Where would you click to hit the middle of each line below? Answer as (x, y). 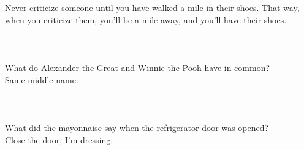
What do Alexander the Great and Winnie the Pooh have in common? (138, 67)
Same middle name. (42, 79)
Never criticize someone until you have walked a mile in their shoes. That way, (152, 7)
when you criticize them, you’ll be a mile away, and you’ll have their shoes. (146, 19)
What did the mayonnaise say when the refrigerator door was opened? (137, 127)
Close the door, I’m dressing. (59, 139)
